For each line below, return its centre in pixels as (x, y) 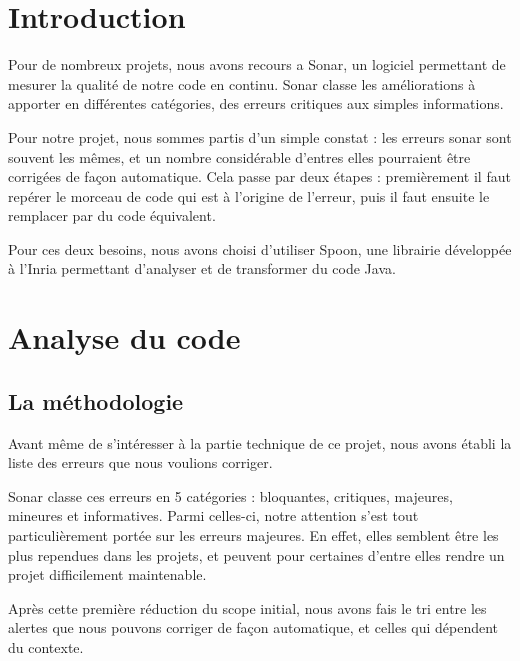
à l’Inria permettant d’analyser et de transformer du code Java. (202, 268)
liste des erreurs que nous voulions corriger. (140, 462)
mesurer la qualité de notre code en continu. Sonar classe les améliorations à (242, 83)
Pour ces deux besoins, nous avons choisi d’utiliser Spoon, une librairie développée (260, 248)
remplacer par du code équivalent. (112, 215)
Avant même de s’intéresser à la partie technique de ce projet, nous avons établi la (260, 442)
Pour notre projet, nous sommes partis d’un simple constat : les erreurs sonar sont (260, 136)
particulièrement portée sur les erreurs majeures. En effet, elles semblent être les (253, 535)
